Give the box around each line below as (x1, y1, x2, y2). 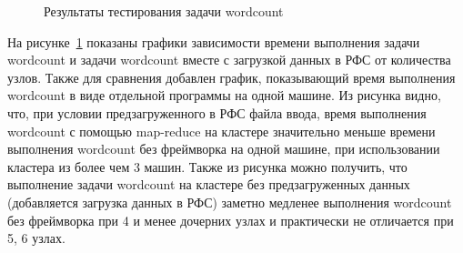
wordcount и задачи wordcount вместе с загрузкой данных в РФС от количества (7, 50, 451, 69)
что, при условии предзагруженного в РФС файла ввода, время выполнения (7, 103, 427, 122)
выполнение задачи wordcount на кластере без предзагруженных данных (7, 175, 410, 194)
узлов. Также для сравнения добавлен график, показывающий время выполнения (7, 67, 456, 86)
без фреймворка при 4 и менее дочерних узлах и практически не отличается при (7, 210, 454, 229)
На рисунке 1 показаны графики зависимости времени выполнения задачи (7, 32, 420, 51)
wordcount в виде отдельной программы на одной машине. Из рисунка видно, (7, 86, 441, 105)
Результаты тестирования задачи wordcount (44, 2, 284, 20)
